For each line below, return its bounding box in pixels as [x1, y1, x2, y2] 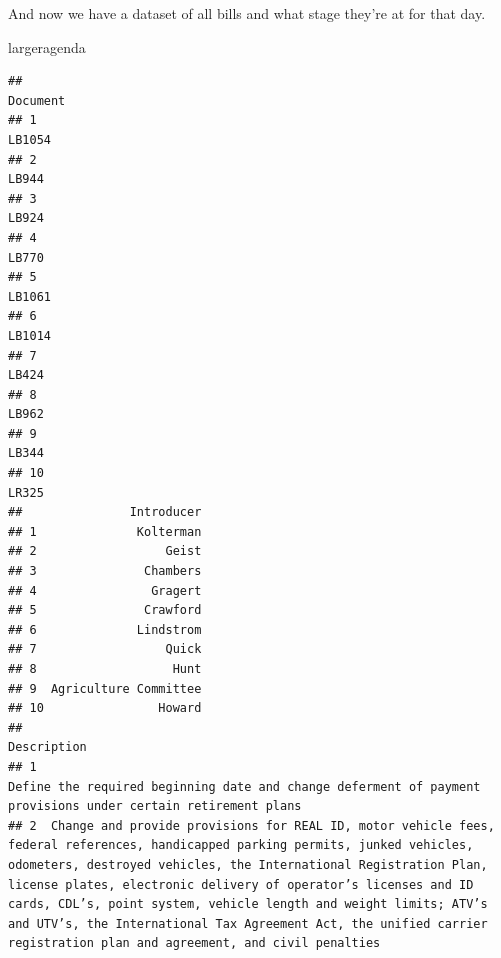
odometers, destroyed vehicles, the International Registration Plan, [8, 857, 488, 872]
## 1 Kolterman [8, 524, 202, 539]
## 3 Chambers [8, 564, 202, 579]
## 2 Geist [8, 544, 202, 559]
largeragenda [8, 36, 86, 57]
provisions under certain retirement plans [8, 799, 302, 814]
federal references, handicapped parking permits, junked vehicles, [8, 838, 474, 853]
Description [8, 740, 87, 755]
